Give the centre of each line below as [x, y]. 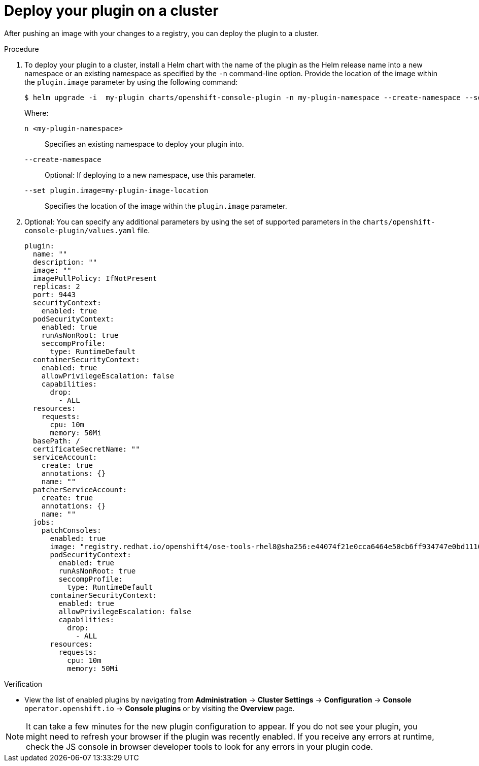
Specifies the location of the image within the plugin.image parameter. [166, 206]
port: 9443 [54, 294]
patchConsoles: [71, 530]
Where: [37, 113]
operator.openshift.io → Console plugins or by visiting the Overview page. [160, 708]
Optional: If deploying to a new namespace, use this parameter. [150, 175]
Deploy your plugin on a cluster [111, 11]
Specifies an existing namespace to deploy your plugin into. [144, 144]
